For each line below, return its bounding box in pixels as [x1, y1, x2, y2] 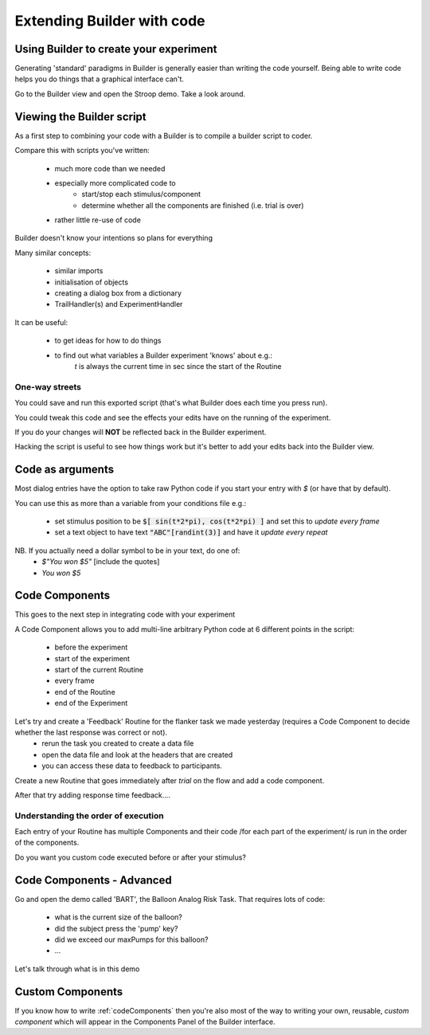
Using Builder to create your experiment [14, 42, 217, 56]
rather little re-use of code [54, 215, 141, 225]
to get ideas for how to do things [54, 335, 162, 346]
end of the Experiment [54, 698, 128, 708]
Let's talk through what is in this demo [14, 964, 140, 974]
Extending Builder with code [14, 12, 205, 29]
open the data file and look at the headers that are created [41, 750, 233, 759]
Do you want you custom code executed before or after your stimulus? [14, 853, 247, 862]
